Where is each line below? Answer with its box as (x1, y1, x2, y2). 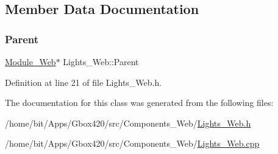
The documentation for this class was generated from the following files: (5, 96, 274, 109)
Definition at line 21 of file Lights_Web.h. (5, 75, 162, 88)
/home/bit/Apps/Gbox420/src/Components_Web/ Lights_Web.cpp (5, 137, 260, 150)
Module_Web (5, 55, 56, 68)
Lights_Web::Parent (63, 55, 139, 68)
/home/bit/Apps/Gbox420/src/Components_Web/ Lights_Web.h (5, 116, 251, 129)
